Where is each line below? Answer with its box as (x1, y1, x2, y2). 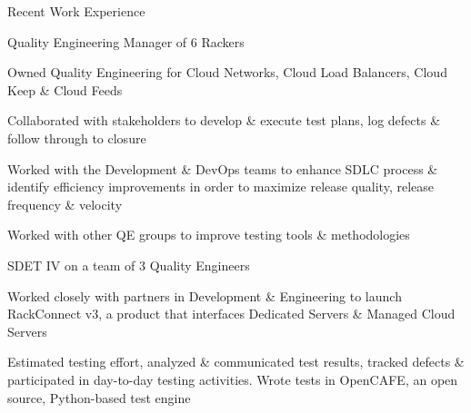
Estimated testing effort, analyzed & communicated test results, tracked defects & (7, 352, 465, 371)
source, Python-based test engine (7, 388, 191, 407)
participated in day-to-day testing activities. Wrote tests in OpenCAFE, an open (7, 369, 458, 388)
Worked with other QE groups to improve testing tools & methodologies (7, 225, 410, 244)
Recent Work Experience (7, 2, 145, 20)
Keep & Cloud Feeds (7, 80, 123, 99)
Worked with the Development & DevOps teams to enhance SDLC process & (7, 159, 438, 178)
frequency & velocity (7, 194, 123, 213)
